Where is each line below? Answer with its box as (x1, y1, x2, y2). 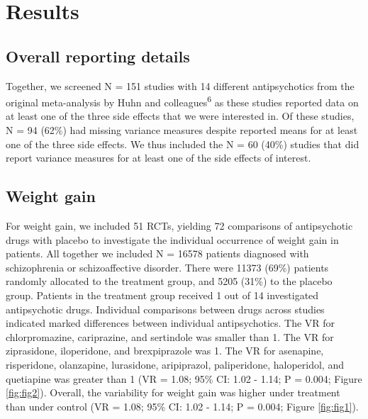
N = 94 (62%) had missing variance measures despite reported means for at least (6, 123, 358, 138)
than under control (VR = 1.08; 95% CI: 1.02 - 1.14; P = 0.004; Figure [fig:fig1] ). (6, 398, 359, 413)
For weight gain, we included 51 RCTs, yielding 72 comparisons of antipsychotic (6, 218, 353, 233)
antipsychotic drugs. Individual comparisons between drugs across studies (6, 301, 325, 316)
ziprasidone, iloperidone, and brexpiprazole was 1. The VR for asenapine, (6, 343, 324, 358)
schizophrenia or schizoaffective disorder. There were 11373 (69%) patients (6, 259, 329, 274)
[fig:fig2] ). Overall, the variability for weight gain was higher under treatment (6, 385, 340, 400)
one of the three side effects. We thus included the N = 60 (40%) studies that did (6, 136, 359, 151)
